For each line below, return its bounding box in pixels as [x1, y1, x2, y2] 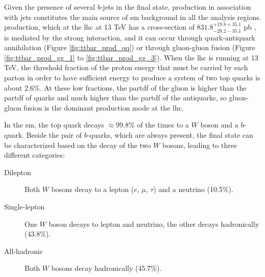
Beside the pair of [26, 129, 82, 140]
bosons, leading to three [162, 139, 237, 150]
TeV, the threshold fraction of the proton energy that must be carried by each [4, 62, 248, 73]
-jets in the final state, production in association [100, 2, 251, 12]
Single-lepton [4, 201, 45, 211]
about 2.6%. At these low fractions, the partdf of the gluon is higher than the [4, 82, 247, 93]
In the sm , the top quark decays [4, 119, 104, 130]
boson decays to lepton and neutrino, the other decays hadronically [49, 218, 259, 229]
